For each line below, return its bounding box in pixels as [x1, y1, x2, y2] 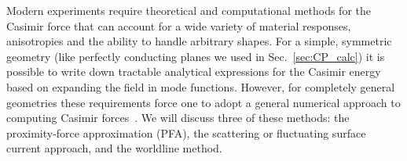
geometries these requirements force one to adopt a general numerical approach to [6, 94, 401, 110]
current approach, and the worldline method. [6, 140, 222, 156]
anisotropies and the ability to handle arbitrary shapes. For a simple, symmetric [6, 33, 392, 49]
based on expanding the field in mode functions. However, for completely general [6, 78, 395, 95]
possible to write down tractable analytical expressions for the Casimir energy [6, 63, 381, 80]
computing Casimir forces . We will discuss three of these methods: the [6, 109, 350, 126]
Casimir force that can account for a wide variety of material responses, [6, 17, 351, 34]
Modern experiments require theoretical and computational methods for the [6, 2, 371, 18]
